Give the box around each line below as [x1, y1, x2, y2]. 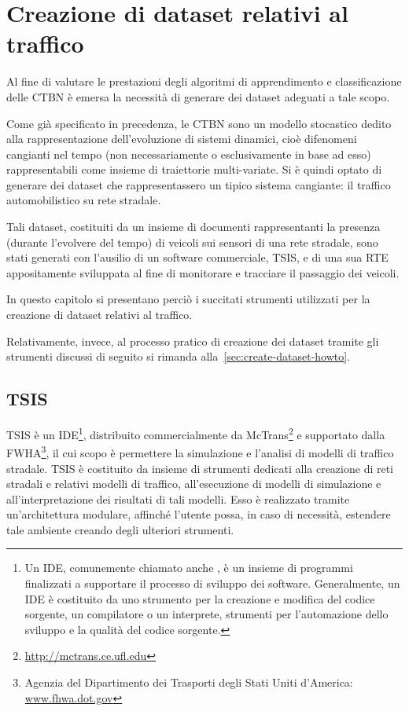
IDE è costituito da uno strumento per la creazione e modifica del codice [24, 590, 375, 607]
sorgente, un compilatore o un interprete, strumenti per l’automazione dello [24, 606, 389, 622]
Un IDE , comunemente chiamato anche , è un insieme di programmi [24, 559, 353, 576]
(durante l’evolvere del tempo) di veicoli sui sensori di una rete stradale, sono [6, 233, 378, 250]
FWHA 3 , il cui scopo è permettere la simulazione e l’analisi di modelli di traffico [6, 442, 394, 460]
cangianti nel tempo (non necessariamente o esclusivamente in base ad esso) [6, 145, 371, 162]
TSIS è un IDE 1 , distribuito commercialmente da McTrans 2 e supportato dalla [6, 424, 385, 442]
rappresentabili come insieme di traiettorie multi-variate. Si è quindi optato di [6, 161, 382, 178]
